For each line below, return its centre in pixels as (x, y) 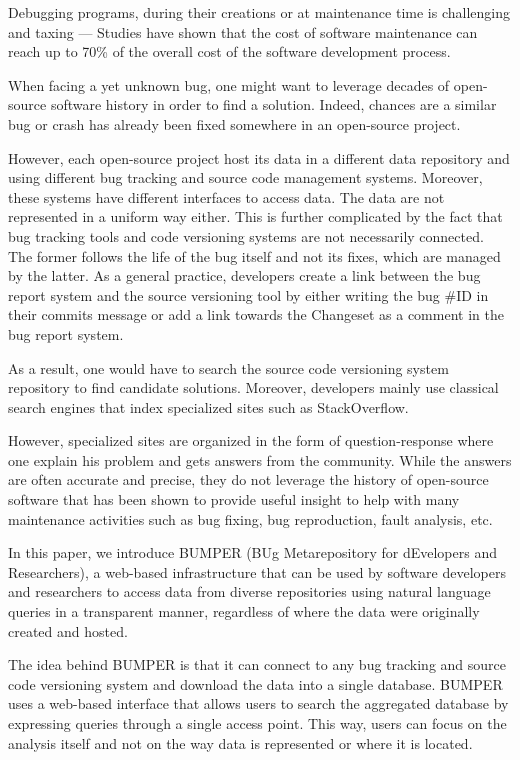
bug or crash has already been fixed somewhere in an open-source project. (234, 123)
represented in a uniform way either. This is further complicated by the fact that (255, 216)
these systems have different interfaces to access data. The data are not (226, 196)
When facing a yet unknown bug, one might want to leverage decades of (229, 84)
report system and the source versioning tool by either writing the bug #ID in (248, 294)
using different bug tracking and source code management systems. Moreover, (245, 177)
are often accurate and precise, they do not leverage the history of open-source (248, 479)
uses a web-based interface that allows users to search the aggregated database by (258, 703)
